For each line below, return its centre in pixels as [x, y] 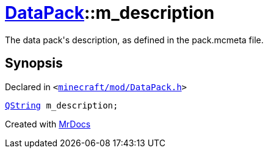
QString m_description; [62, 105]
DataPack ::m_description [110, 13]
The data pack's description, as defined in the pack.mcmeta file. [134, 40]
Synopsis [34, 63]
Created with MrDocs [48, 124]
